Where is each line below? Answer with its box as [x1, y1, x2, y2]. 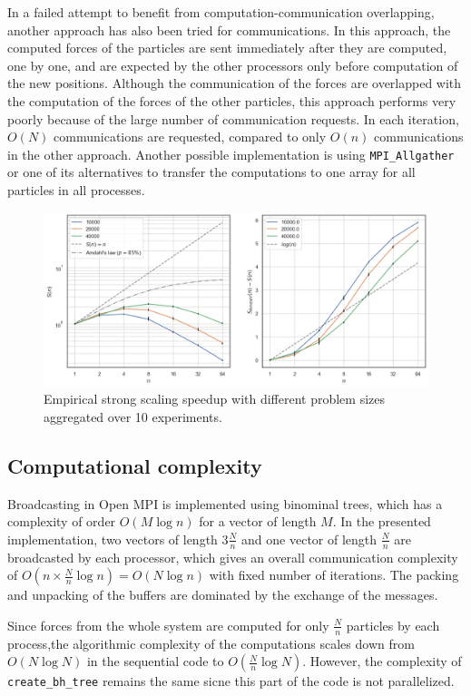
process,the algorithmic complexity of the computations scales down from [7, 633, 415, 652]
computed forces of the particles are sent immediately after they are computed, [7, 38, 447, 57]
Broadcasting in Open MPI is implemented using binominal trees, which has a [7, 494, 443, 513]
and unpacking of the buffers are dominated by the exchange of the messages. [7, 585, 438, 604]
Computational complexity [7, 451, 262, 479]
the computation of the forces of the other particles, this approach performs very [7, 91, 456, 110]
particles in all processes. [7, 181, 145, 199]
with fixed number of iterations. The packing [209, 565, 459, 584]
